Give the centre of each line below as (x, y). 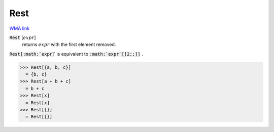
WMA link (20, 28)
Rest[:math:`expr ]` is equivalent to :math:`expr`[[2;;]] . (76, 54)
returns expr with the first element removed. (69, 45)
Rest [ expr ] (23, 37)
